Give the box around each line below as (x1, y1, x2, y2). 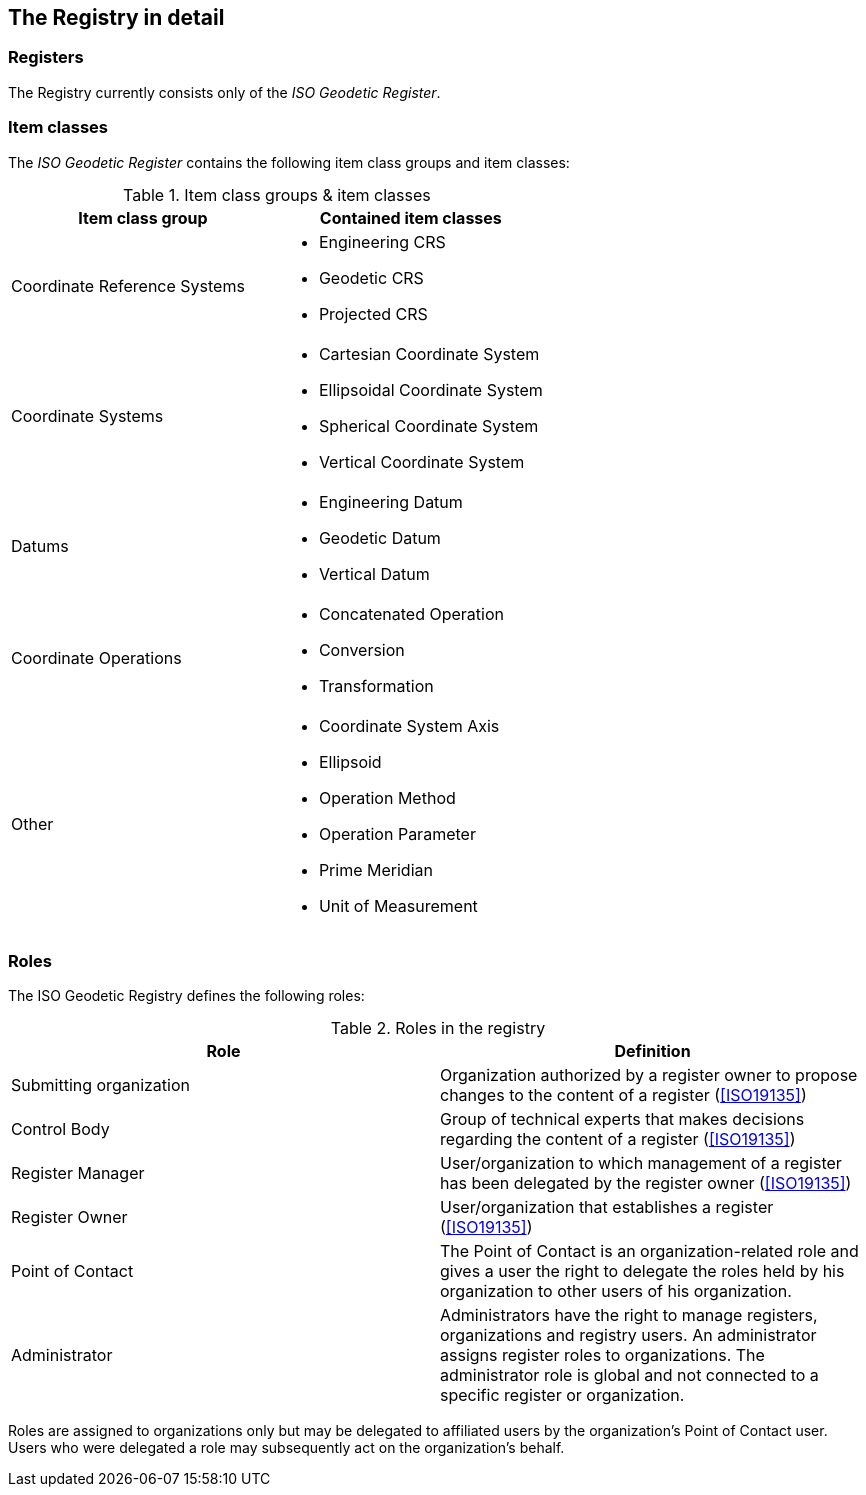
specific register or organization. (440, 1385, 685, 1406)
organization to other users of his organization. (440, 1281, 792, 1302)
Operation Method (318, 787, 456, 808)
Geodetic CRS (318, 267, 424, 288)
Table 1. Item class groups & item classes (123, 184, 431, 205)
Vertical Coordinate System (318, 451, 525, 472)
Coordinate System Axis (318, 715, 500, 736)
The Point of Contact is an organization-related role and (440, 1241, 859, 1262)
